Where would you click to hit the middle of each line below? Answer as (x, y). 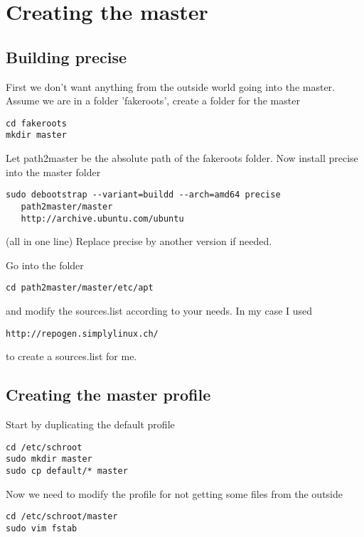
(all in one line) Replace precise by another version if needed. (139, 241)
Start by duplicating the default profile (90, 424)
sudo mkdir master (49, 459)
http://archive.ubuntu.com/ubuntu (102, 218)
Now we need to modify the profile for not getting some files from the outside (174, 493)
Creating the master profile (108, 395)
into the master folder (53, 172)
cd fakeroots (36, 123)
